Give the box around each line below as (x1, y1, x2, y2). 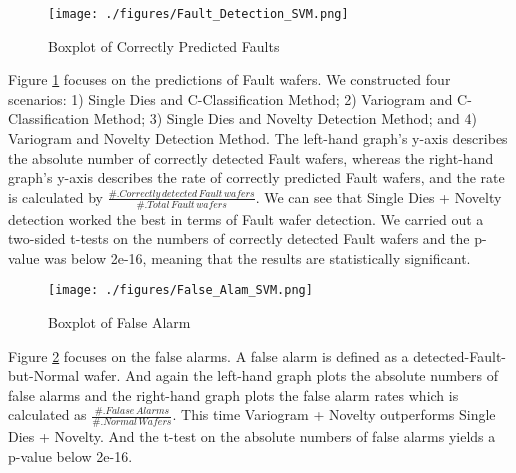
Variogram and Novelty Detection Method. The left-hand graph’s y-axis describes (8, 128, 508, 149)
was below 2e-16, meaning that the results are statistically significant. (44, 247, 471, 268)
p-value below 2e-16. (8, 445, 133, 466)
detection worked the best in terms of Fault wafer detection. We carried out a (8, 208, 484, 229)
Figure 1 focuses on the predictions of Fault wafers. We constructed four (8, 69, 451, 90)
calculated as (8, 404, 87, 425)
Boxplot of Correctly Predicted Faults (48, 35, 280, 56)
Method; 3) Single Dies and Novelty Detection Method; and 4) (93, 108, 477, 129)
